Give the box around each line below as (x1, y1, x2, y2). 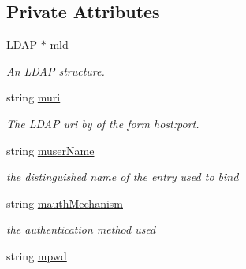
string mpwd (6, 247, 67, 263)
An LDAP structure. (6, 62, 105, 79)
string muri (6, 89, 61, 105)
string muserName (6, 142, 95, 158)
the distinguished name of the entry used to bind (6, 168, 239, 185)
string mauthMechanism (6, 194, 123, 211)
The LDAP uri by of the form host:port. (6, 115, 199, 131)
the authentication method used (6, 221, 156, 238)
